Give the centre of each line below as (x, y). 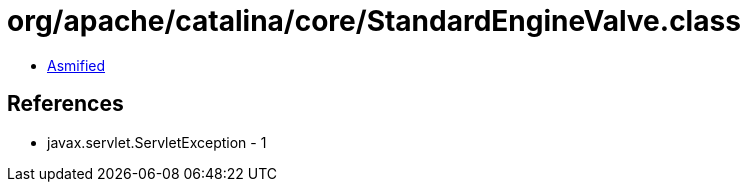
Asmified (76, 65)
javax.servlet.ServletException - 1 (157, 142)
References (65, 104)
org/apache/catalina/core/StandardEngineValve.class (374, 21)
